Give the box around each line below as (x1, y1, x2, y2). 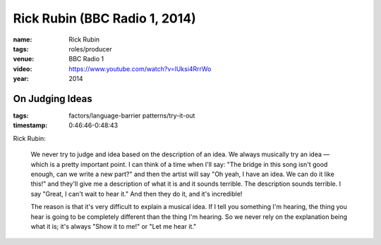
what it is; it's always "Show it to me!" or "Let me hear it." (30, 222, 197, 230)
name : (13, 35, 32, 44)
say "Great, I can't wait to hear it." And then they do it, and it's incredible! (30, 189, 243, 198)
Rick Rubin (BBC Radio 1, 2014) (13, 11, 197, 26)
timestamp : (13, 121, 48, 130)
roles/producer (68, 44, 112, 53)
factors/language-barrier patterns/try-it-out (68, 111, 195, 120)
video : (13, 64, 32, 73)
